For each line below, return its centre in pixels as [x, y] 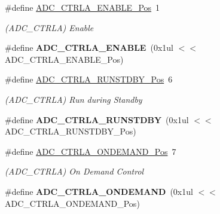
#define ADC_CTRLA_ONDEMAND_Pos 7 [91, 151]
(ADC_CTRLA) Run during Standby [74, 99]
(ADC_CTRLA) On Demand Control [74, 171]
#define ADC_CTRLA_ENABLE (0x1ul [89, 48]
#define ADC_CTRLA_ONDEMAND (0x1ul [99, 191]
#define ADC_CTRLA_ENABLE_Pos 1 [82, 7]
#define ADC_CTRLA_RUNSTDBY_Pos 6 [89, 79]
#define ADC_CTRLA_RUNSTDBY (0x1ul [97, 119]
